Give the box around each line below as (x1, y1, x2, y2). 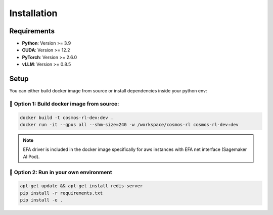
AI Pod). (23, 153, 40, 159)
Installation (9, 8, 58, 19)
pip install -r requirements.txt (20, 190, 103, 196)
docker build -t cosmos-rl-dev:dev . (20, 115, 114, 121)
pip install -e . (20, 197, 63, 203)
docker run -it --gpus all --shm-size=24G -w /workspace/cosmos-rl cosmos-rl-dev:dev (20, 122, 239, 128)
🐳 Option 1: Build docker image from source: (9, 100, 119, 107)
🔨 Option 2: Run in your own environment (9, 169, 112, 176)
